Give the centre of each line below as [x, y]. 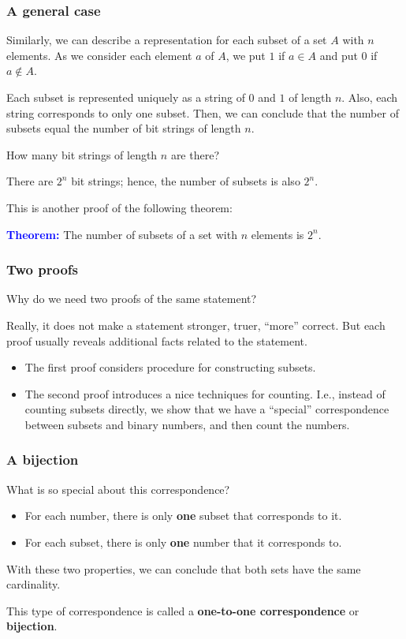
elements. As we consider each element [99, 55]
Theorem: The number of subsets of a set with [122, 234]
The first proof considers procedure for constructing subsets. [170, 367]
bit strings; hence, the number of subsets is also [186, 181]
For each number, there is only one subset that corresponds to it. [183, 516]
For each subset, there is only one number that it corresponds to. [183, 542]
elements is [277, 234]
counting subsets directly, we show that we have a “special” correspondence [207, 409]
